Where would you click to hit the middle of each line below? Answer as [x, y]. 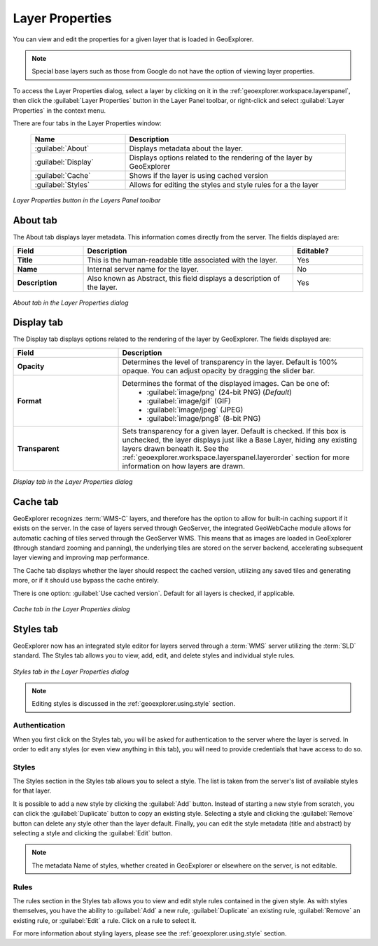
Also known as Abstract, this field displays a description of [184, 278]
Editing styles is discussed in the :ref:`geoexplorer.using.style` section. [134, 704]
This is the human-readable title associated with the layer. [182, 260]
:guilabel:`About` [62, 148]
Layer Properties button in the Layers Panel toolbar [87, 200]
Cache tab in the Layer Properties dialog [72, 608]
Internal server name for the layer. [143, 269]
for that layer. [32, 791]
